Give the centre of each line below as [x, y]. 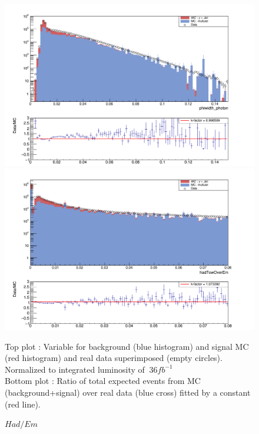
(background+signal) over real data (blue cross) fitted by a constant [128, 392]
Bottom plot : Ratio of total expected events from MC [103, 381]
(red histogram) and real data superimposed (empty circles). [114, 358]
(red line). [23, 404]
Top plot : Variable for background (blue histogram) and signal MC [127, 346]
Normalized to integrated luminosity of [75, 369]
